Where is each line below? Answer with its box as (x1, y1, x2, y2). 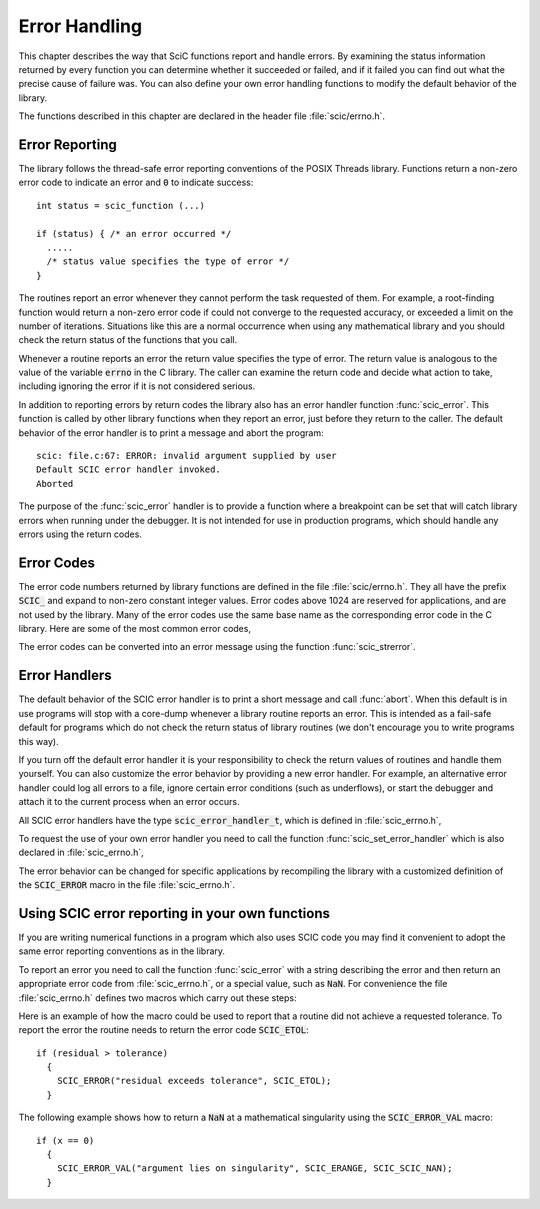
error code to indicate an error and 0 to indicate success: (18, 176, 254, 189)
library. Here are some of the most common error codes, (18, 623, 252, 635)
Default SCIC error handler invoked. (36, 464, 222, 475)
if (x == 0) (36, 1135, 95, 1146)
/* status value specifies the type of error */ (46, 256, 290, 267)
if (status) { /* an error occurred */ (36, 228, 232, 239)
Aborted (36, 478, 74, 489)
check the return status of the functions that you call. (18, 334, 238, 346)
